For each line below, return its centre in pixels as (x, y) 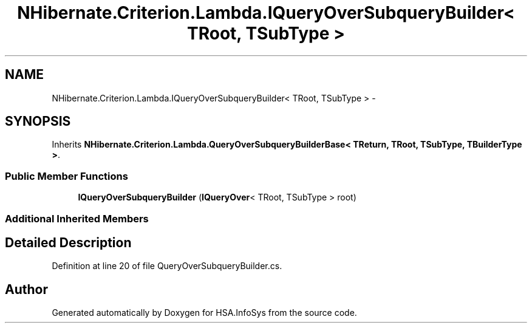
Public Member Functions (66, 176)
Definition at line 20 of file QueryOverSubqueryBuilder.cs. (167, 266)
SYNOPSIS (38, 121)
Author (26, 289)
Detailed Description (68, 242)
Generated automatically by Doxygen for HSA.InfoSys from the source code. (204, 313)
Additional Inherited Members (77, 218)
